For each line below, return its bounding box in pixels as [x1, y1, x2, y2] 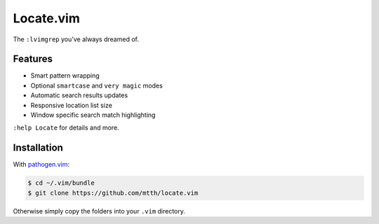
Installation [13, 142, 63, 154]
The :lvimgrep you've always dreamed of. [13, 35, 140, 43]
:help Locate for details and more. [13, 123, 119, 132]
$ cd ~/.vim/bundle [27, 179, 95, 187]
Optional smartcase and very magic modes [30, 81, 163, 90]
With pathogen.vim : [13, 160, 70, 169]
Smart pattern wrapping [30, 71, 100, 80]
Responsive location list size [30, 101, 112, 109]
